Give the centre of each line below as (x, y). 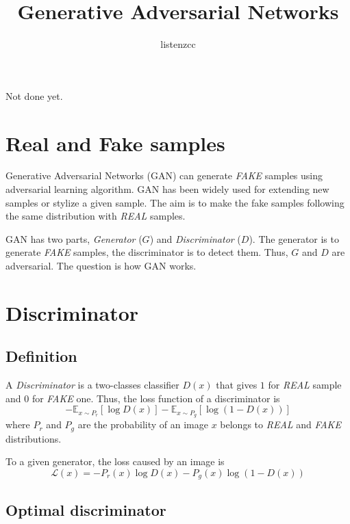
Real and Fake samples (115, 143)
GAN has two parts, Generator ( (74, 238)
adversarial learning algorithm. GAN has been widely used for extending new (167, 189)
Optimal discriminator (86, 509)
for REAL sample (305, 385)
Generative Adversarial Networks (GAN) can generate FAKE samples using (164, 175)
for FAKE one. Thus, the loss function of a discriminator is (156, 398)
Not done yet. (34, 95)
